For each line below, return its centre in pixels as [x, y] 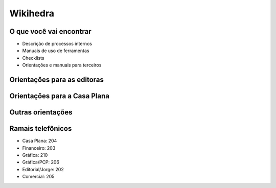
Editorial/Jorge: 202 [43, 169]
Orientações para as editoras [57, 80]
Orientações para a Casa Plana [60, 96]
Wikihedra [32, 13]
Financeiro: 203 [39, 148]
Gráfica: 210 [35, 155]
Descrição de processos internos [57, 44]
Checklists [33, 58]
